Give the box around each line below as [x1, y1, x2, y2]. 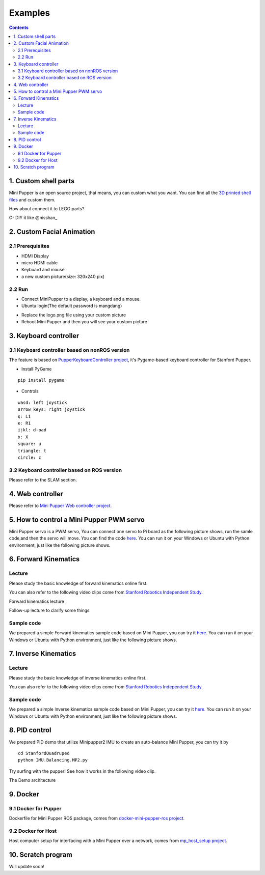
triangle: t [18, 448, 47, 453]
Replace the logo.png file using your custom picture [21, 312, 126, 318]
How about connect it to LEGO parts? [9, 206, 84, 212]
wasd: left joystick [18, 399, 67, 405]
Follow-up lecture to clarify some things [9, 607, 90, 613]
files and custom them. [9, 197, 56, 202]
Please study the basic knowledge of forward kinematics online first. [9, 580, 148, 586]
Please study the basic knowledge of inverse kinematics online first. [9, 675, 147, 680]
